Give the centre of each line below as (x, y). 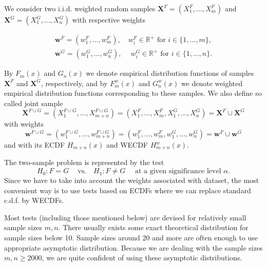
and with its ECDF (35, 145)
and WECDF (127, 145)
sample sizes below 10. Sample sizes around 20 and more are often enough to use (131, 238)
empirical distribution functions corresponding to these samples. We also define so (133, 93)
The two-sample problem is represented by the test (84, 162)
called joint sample (34, 103)
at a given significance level (178, 171)
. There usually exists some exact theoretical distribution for (153, 227)
